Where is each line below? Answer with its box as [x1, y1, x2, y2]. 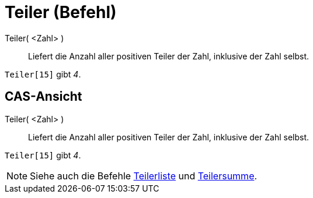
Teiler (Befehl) [5, 2, 117, 22]
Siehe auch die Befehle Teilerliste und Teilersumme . [30, 169, 258, 182]
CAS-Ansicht [5, 89, 82, 104]
